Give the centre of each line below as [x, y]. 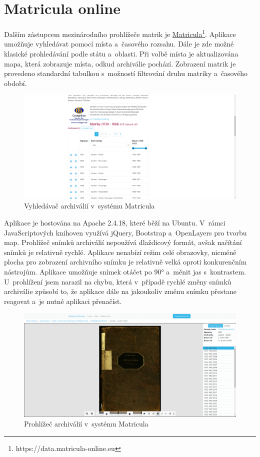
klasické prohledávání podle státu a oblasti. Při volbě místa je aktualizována [121, 53]
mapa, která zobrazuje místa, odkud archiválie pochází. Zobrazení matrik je [120, 63]
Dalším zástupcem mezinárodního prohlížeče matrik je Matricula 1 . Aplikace [120, 33]
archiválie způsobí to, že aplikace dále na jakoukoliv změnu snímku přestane [120, 291]
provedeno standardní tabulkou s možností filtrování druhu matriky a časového [126, 73]
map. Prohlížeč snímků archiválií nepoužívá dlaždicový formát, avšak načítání [123, 242]
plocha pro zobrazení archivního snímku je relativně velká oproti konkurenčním [125, 262]
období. [15, 83]
